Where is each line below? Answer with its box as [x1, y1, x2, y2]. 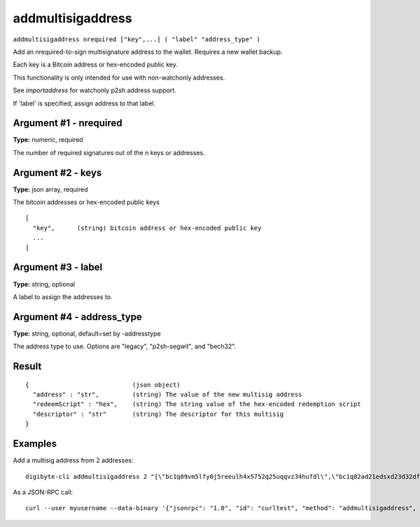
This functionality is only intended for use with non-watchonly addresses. [13, 73, 225, 82]
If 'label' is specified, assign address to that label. [13, 99, 156, 108]
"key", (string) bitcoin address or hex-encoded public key [32, 224, 262, 232]
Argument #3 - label [13, 261, 103, 273]
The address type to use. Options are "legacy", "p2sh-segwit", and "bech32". [13, 342, 237, 351]
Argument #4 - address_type [13, 311, 143, 323]
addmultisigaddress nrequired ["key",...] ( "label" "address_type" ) [13, 35, 260, 43]
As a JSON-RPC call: [13, 488, 73, 496]
